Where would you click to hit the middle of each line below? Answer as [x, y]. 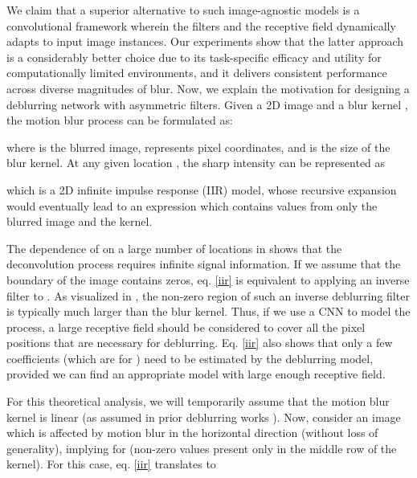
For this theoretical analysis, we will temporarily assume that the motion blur [198, 401]
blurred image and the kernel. [80, 221]
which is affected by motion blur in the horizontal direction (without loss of [192, 433]
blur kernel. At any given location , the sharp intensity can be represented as [196, 163]
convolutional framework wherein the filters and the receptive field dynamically [201, 25]
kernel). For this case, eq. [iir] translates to [111, 464]
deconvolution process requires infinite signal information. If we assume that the [204, 264]
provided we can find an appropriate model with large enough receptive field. [196, 374]
